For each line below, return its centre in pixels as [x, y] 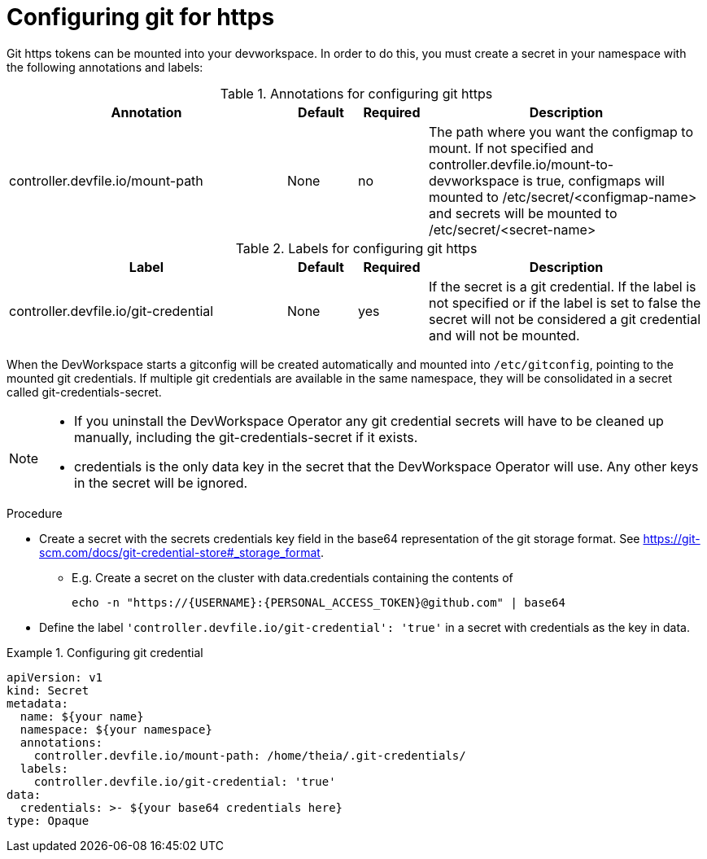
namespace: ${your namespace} [116, 729]
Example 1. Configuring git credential [105, 652]
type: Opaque [48, 820]
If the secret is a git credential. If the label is [563, 286]
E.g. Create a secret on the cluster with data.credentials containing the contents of [292, 577]
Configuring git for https [141, 17]
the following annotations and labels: [105, 67]
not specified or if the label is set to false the [565, 302]
